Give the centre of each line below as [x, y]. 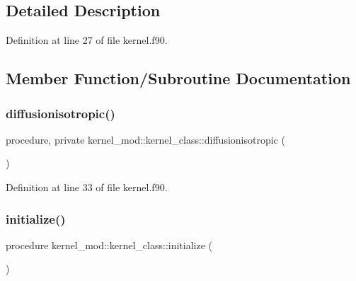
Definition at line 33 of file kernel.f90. [87, 187]
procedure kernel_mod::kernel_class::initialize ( [109, 245]
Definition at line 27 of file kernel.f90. [87, 40]
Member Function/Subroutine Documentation [178, 78]
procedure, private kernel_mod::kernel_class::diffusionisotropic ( [145, 139]
